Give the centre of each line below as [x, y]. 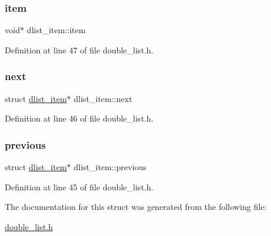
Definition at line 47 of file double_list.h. [79, 50]
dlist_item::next [103, 98]
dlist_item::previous [110, 167]
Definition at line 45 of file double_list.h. [79, 186]
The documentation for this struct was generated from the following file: [136, 207]
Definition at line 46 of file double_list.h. [79, 118]
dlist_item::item [56, 30]
